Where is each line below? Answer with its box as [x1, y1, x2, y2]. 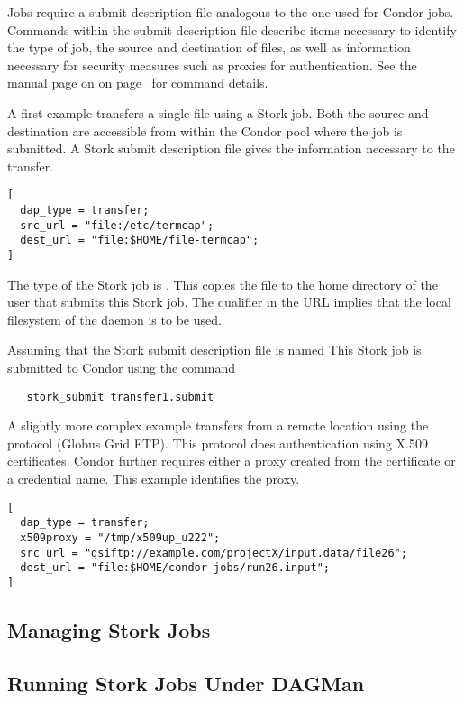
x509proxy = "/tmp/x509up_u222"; [20, 531, 221, 544]
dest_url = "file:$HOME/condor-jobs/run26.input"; [20, 561, 330, 575]
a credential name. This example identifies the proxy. [7, 469, 300, 488]
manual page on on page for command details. [7, 73, 268, 92]
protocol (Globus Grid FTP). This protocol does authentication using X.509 [7, 433, 428, 452]
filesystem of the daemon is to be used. [7, 309, 222, 328]
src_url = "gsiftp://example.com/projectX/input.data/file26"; [20, 546, 407, 559]
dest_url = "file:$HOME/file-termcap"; [20, 234, 259, 247]
